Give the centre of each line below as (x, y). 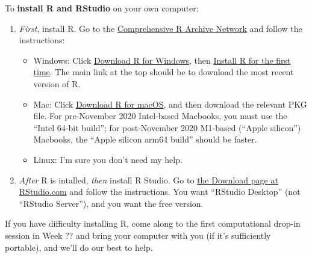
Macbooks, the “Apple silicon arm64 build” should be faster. (145, 139)
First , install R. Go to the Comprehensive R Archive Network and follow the (161, 28)
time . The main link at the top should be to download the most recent (164, 72)
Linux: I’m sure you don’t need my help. (108, 159)
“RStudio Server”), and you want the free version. (111, 203)
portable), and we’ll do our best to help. (79, 247)
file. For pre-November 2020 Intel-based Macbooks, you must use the (160, 116)
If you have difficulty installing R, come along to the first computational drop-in (153, 223)
